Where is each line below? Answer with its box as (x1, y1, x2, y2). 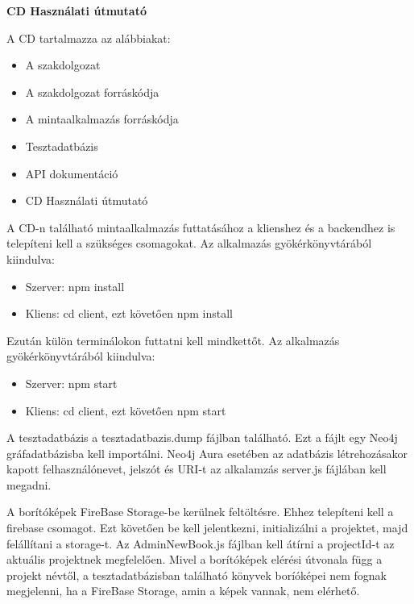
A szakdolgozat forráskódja (25, 83, 159, 100)
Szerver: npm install (25, 277, 125, 294)
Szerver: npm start (25, 374, 118, 391)
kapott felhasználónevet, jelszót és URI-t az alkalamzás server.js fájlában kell (6, 460, 387, 477)
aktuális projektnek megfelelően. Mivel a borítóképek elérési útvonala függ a (6, 551, 383, 568)
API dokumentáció (25, 165, 118, 181)
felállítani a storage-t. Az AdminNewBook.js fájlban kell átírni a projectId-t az (6, 535, 395, 552)
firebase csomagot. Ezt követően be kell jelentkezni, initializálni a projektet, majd (6, 519, 408, 536)
